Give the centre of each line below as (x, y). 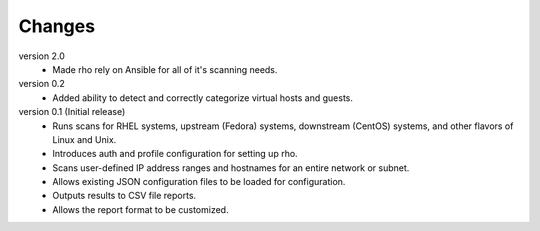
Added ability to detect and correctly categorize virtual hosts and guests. (203, 97)
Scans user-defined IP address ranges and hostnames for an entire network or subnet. (231, 167)
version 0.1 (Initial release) (72, 112)
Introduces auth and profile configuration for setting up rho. (175, 154)
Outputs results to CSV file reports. (124, 196)
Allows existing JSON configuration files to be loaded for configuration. (199, 182)
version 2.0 (41, 56)
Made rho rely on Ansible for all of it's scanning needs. (165, 69)
